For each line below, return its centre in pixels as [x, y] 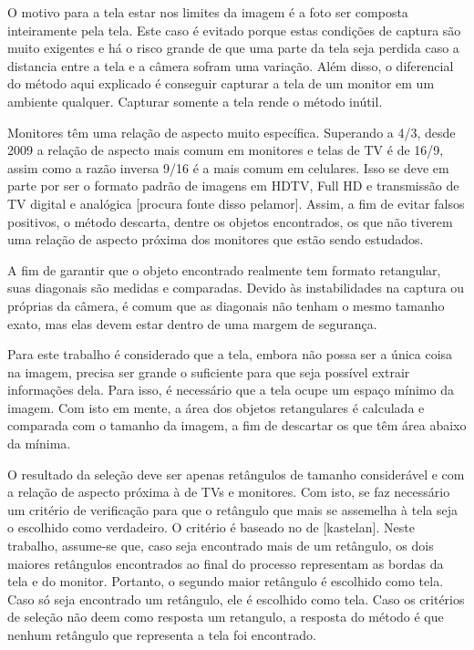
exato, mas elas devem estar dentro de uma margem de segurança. [192, 323]
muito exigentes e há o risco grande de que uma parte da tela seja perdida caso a [233, 48]
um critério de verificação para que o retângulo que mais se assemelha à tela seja [233, 509]
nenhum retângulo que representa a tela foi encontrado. [162, 635]
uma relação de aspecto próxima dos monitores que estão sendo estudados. [216, 239]
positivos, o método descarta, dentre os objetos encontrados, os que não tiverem [230, 221]
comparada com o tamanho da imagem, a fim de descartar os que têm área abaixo [237, 425]
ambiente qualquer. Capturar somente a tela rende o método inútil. [195, 101]
